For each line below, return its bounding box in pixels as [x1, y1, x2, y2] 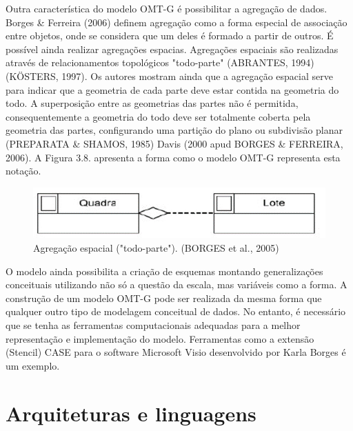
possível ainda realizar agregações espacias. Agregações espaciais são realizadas [6, 41, 339, 56]
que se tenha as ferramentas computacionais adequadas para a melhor [6, 318, 301, 332]
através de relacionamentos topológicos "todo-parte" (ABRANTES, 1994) [6, 55, 314, 70]
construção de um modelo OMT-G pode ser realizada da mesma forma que [6, 290, 322, 305]
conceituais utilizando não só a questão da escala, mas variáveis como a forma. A [6, 277, 347, 292]
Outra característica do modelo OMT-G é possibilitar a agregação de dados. [6, 1, 327, 15]
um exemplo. [6, 358, 60, 372]
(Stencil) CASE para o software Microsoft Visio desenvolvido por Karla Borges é [6, 345, 346, 359]
